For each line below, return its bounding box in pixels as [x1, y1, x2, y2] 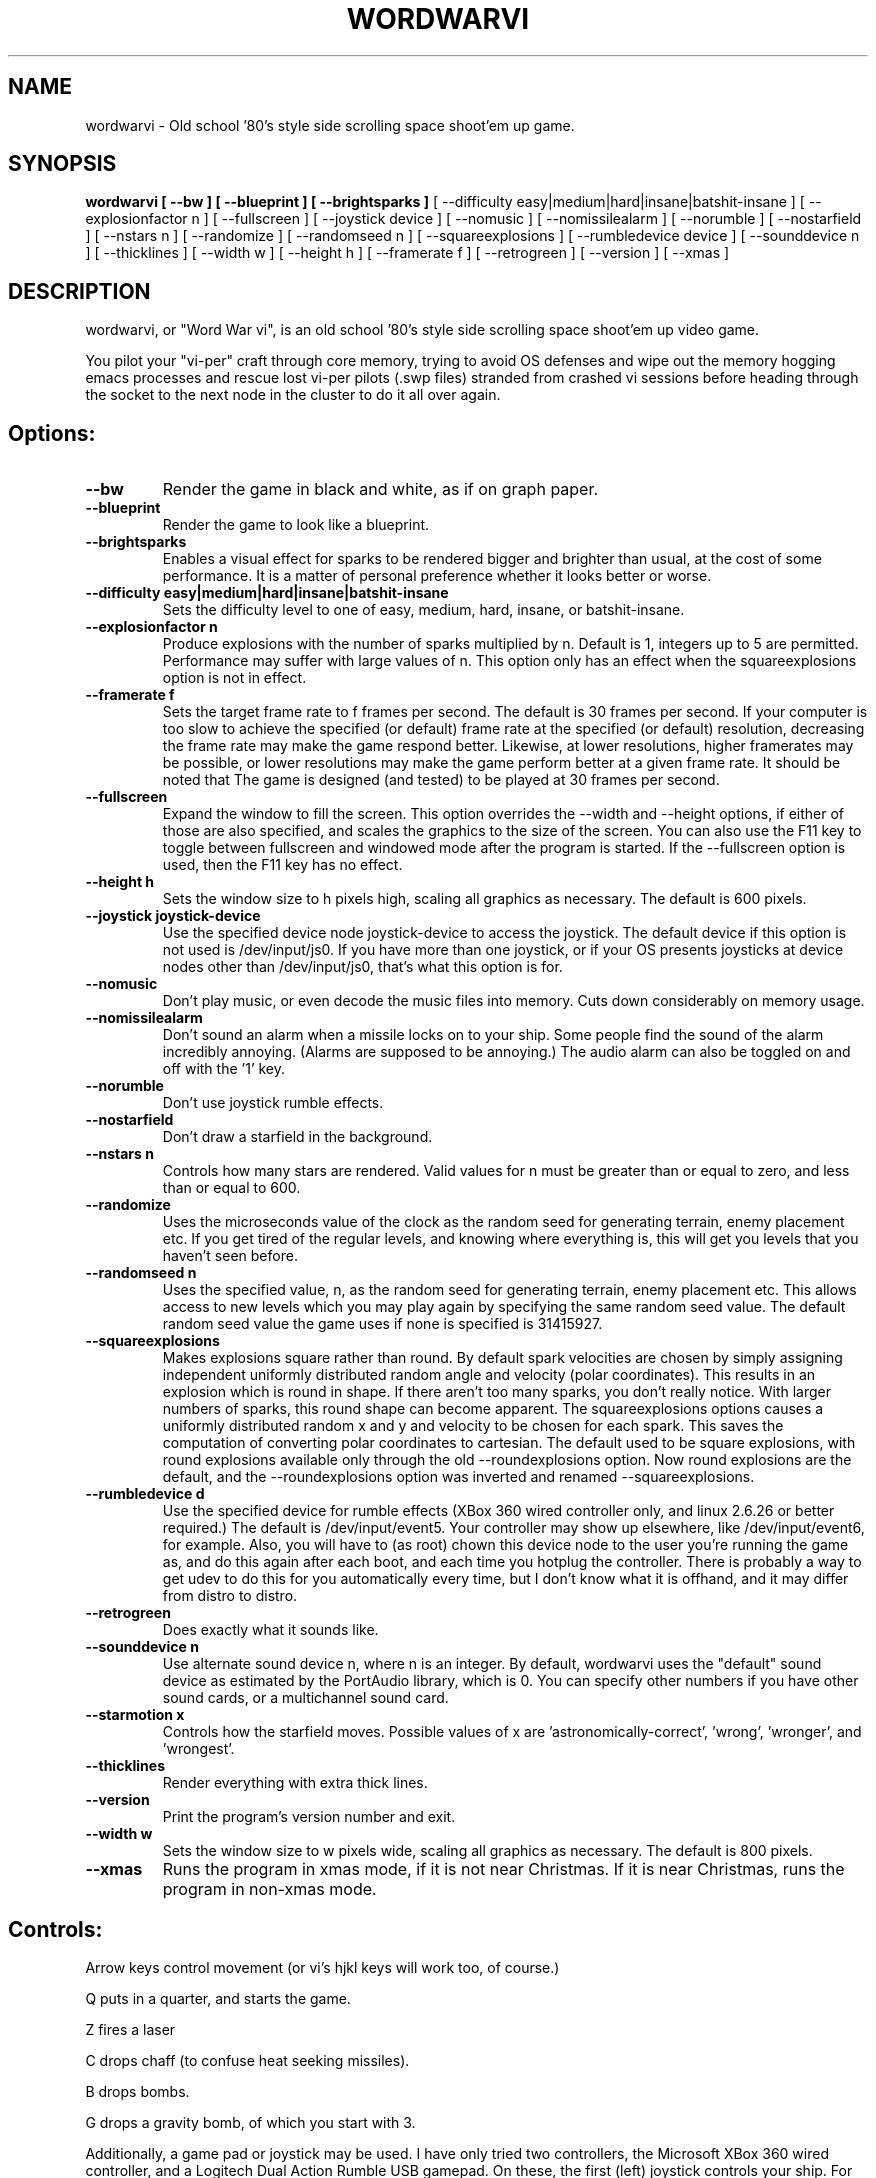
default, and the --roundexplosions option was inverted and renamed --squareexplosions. [162, 1468, 755, 1486]
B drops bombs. [85, 2082, 190, 2100]
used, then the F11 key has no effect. [162, 856, 403, 874]
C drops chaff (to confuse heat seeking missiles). [85, 2051, 410, 2069]
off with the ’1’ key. [162, 1060, 286, 1078]
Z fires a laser [85, 2020, 176, 2038]
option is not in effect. [162, 669, 307, 687]
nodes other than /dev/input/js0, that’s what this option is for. [162, 958, 563, 976]
